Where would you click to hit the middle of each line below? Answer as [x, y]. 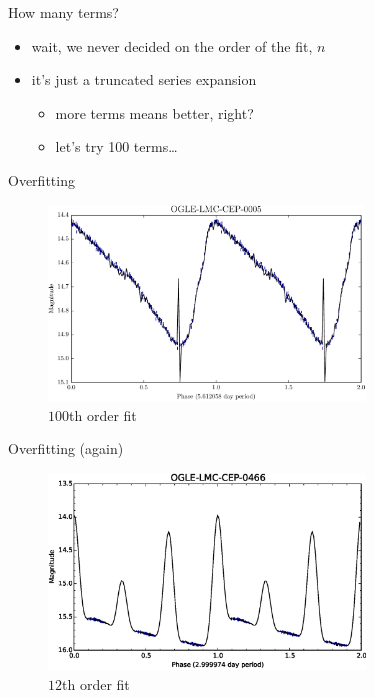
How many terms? [63, 12]
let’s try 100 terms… [116, 146]
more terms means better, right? [154, 112]
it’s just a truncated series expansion [144, 79]
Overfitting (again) [66, 448]
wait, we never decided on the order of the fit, [172, 45]
